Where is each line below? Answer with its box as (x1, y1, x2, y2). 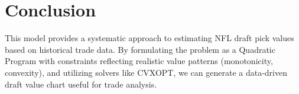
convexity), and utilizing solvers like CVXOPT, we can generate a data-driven (5, 66, 288, 78)
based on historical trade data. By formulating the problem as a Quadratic (5, 43, 275, 55)
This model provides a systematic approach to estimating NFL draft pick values (5, 32, 294, 44)
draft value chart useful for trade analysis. (5, 78, 157, 90)
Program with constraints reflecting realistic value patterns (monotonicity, (5, 55, 273, 67)
